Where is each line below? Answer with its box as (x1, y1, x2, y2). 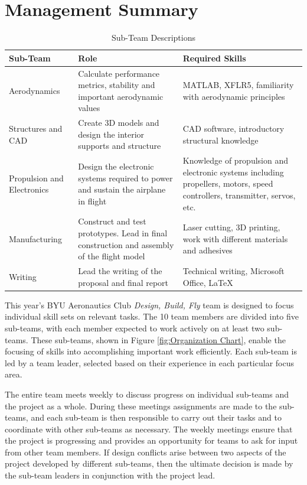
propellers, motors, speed (182, 177, 273, 190)
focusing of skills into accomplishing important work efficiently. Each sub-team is (5, 345, 298, 357)
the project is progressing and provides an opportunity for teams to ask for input (5, 434, 298, 447)
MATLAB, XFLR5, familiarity (182, 79, 294, 91)
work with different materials (182, 232, 288, 245)
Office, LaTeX (182, 276, 233, 288)
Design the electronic (78, 160, 154, 172)
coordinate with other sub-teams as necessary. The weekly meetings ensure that (5, 422, 293, 435)
